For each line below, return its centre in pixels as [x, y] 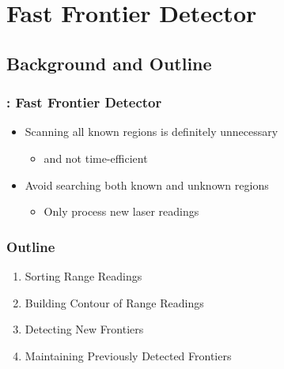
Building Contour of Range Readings [114, 302]
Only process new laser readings [121, 211]
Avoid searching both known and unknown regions [147, 184]
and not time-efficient [96, 158]
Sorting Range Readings [83, 275]
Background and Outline [109, 63]
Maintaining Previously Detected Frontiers [128, 355]
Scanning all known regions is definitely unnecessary [151, 132]
